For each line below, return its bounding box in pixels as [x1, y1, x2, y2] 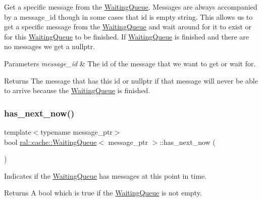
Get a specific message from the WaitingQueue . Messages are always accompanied [4, 2, 257, 12]
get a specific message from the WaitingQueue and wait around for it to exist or [4, 21, 252, 32]
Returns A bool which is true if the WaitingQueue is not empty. [4, 187, 202, 198]
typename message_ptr [40, 126, 113, 137]
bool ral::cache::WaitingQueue [4, 136, 97, 147]
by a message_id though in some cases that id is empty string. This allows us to [4, 11, 253, 22]
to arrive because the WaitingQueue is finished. [4, 85, 150, 96]
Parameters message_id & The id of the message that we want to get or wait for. [4, 58, 256, 68]
